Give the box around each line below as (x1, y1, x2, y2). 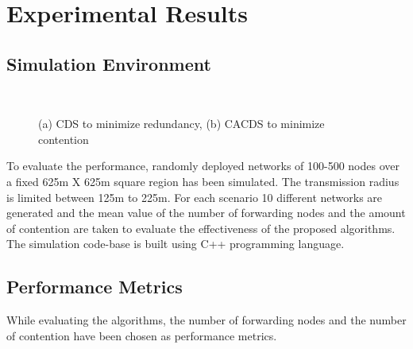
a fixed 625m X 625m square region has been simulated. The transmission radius (6, 173, 399, 189)
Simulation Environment (6, 51, 211, 76)
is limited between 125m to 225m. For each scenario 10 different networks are (6, 188, 383, 205)
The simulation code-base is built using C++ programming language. (6, 235, 345, 252)
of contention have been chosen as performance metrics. (6, 327, 277, 343)
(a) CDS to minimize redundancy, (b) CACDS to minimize (38, 115, 325, 132)
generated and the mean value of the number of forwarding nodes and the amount (6, 204, 406, 221)
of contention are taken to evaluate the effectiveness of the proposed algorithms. (6, 219, 396, 236)
